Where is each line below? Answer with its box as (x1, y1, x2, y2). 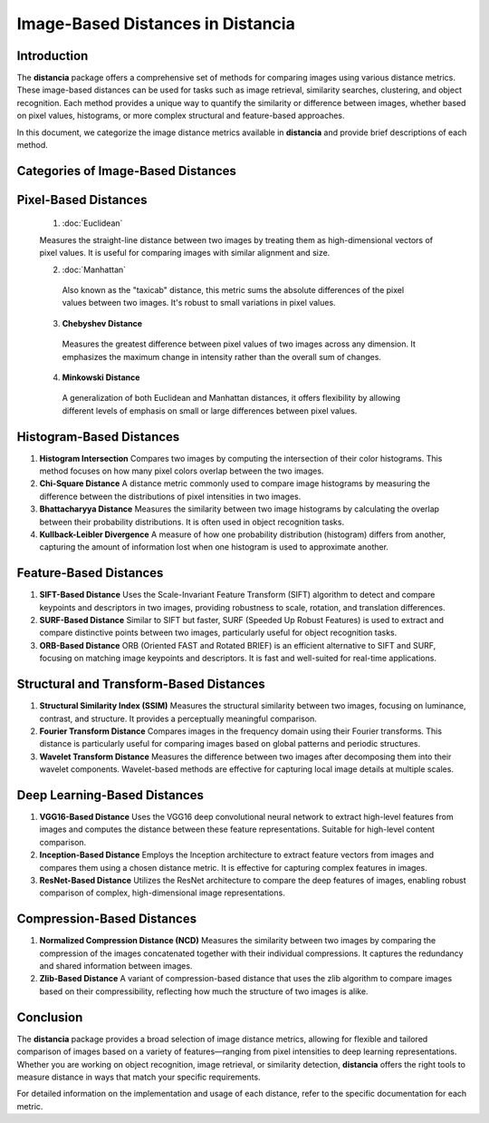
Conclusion (16, 1010, 83, 1025)
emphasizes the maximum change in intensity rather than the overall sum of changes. (62, 351, 382, 362)
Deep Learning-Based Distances (16, 787, 204, 803)
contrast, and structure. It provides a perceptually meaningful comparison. (39, 713, 317, 724)
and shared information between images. (39, 961, 193, 972)
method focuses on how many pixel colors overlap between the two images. (39, 465, 324, 476)
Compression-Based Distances (16, 912, 197, 927)
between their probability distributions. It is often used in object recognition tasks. (39, 516, 344, 527)
